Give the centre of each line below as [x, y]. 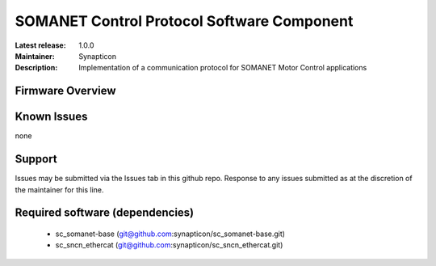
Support [36, 159]
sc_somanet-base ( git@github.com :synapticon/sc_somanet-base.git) [170, 234]
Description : [36, 68]
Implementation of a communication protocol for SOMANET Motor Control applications [223, 68]
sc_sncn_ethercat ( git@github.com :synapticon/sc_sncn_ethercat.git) [169, 245]
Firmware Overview [65, 91]
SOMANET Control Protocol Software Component [184, 21]
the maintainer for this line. [59, 189]
